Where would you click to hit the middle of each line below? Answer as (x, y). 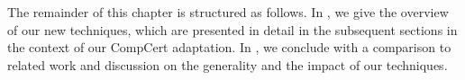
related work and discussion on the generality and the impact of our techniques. (228, 64)
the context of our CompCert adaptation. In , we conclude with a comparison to (229, 47)
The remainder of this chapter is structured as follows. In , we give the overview (228, 12)
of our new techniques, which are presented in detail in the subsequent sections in (232, 29)
